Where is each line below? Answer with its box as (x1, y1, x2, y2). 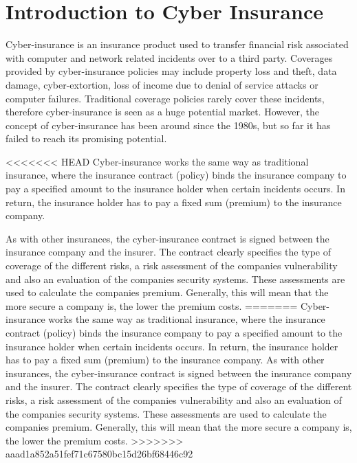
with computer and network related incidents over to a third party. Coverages (6, 50, 333, 65)
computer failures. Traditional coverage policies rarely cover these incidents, (6, 91, 325, 105)
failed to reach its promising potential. (6, 131, 167, 146)
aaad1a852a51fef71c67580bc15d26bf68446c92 (6, 447, 193, 461)
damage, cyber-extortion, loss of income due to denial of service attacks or (6, 77, 318, 91)
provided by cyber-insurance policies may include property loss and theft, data (6, 64, 337, 78)
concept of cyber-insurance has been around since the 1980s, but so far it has (6, 117, 331, 132)
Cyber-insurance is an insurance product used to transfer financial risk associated (6, 37, 349, 52)
